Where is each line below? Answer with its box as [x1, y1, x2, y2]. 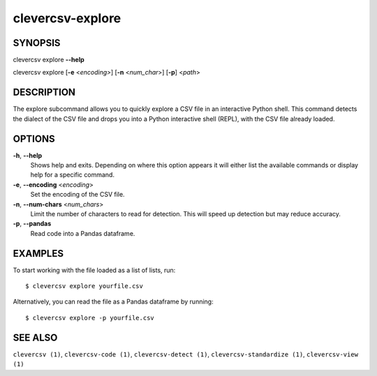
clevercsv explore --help [13, 56, 85, 64]
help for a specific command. [30, 171, 115, 179]
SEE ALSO [13, 331, 58, 343]
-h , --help [13, 151, 43, 160]
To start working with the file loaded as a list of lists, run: [13, 266, 176, 274]
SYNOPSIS [13, 37, 61, 49]
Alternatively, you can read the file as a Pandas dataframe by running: [13, 297, 214, 306]
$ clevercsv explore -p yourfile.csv [25, 314, 155, 322]
